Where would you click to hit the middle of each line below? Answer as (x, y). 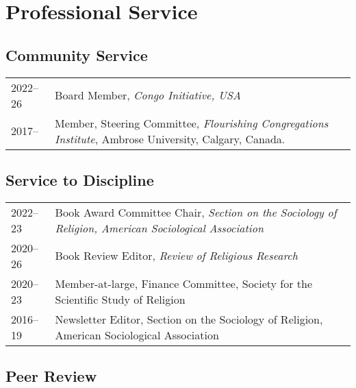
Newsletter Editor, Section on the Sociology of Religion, (189, 319)
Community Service (77, 54)
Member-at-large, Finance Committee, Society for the (184, 283)
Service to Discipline (80, 179)
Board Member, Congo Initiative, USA (148, 95)
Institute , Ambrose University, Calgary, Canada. (170, 138)
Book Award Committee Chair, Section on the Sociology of (196, 212)
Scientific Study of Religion (120, 299)
